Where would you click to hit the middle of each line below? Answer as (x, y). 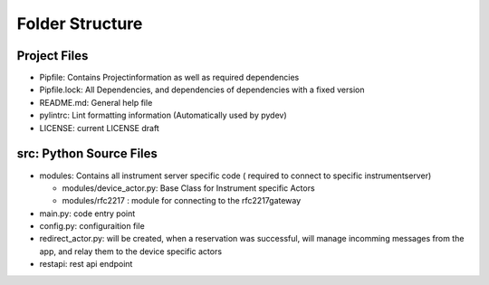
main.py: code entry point (87, 214)
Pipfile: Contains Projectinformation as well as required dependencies (169, 78)
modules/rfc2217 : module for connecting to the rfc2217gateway (182, 201)
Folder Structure (80, 24)
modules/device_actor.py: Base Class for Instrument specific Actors (189, 188)
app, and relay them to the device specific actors (130, 251)
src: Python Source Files (87, 154)
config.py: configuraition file (92, 226)
